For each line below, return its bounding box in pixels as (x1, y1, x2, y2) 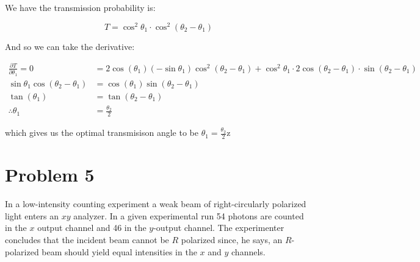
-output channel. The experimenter (153, 221, 284, 234)
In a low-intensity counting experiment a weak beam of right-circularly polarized (5, 197, 306, 210)
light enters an (5, 209, 59, 222)
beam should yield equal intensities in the (42, 245, 197, 258)
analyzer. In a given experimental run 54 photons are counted (73, 209, 304, 222)
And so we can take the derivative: (5, 40, 135, 52)
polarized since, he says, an (181, 233, 283, 246)
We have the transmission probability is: (5, 1, 156, 13)
